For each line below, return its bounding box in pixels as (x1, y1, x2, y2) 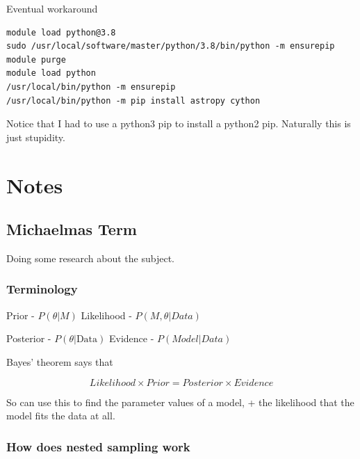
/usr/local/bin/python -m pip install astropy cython (6, 95, 261, 106)
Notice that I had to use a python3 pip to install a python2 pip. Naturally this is (6, 116, 351, 131)
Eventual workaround (6, 1, 98, 15)
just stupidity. (6, 129, 65, 144)
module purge (6, 54, 66, 65)
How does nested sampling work (6, 437, 190, 455)
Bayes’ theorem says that (6, 354, 113, 369)
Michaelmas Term (6, 218, 137, 240)
